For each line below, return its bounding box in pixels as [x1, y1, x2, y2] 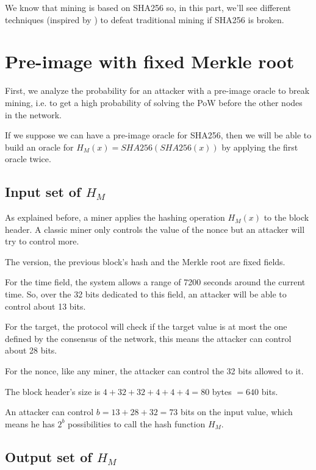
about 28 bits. [5, 344, 57, 357]
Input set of [5, 182, 81, 201]
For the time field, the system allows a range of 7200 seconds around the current [5, 276, 306, 288]
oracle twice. [5, 152, 51, 165]
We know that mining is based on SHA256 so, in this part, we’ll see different [5, 1, 292, 13]
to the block [264, 211, 309, 224]
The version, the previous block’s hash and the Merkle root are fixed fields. [5, 255, 285, 268]
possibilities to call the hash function [68, 417, 206, 430]
